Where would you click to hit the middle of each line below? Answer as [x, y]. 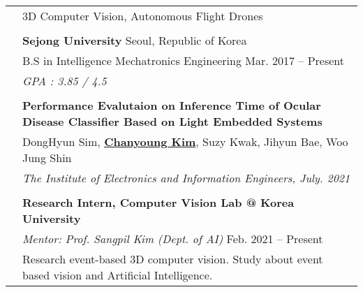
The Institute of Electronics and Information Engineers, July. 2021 [186, 178]
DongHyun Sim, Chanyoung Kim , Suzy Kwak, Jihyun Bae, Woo [185, 141]
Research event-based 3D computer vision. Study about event [173, 259]
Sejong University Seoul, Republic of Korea [135, 40]
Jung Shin [47, 158]
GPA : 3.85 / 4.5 [65, 81]
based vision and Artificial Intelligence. [118, 275]
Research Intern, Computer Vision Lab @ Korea [158, 202]
